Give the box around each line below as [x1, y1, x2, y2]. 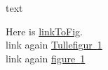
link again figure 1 [6, 51, 86, 65]
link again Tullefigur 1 [6, 37, 102, 52]
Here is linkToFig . [6, 24, 83, 38]
